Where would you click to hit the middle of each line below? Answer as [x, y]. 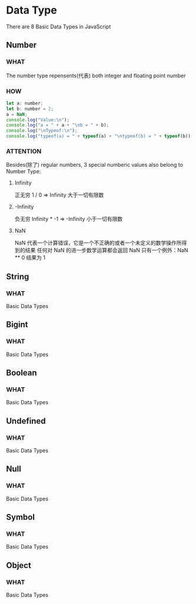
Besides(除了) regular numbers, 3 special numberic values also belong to [95, 165]
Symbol [21, 517]
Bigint [17, 325]
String [18, 277]
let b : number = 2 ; [30, 109]
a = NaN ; [17, 114]
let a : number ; [25, 103]
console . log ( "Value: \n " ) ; [38, 120]
